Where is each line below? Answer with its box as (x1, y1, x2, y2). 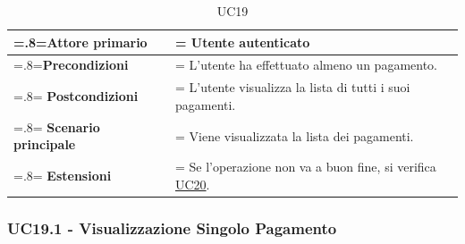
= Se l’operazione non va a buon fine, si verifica (174, 157, 436, 176)
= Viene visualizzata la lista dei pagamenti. (174, 126, 414, 145)
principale (13, 135, 76, 154)
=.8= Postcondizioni (13, 87, 139, 105)
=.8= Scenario (13, 117, 100, 136)
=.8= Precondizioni (13, 55, 129, 74)
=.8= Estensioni (13, 165, 112, 184)
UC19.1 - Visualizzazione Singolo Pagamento (7, 216, 337, 239)
